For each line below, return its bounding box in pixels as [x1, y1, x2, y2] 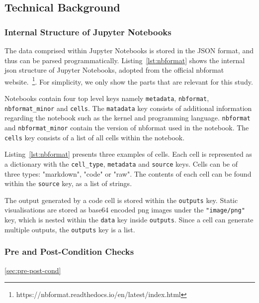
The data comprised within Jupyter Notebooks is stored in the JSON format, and [4, 45, 254, 55]
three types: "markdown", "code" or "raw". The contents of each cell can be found [4, 168, 252, 179]
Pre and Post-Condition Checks [4, 245, 134, 258]
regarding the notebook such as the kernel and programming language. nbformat [4, 112, 251, 123]
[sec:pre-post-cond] [4, 265, 61, 275]
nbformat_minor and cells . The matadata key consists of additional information [4, 102, 252, 113]
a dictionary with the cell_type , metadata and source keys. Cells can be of [4, 158, 238, 169]
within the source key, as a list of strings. [4, 178, 132, 189]
